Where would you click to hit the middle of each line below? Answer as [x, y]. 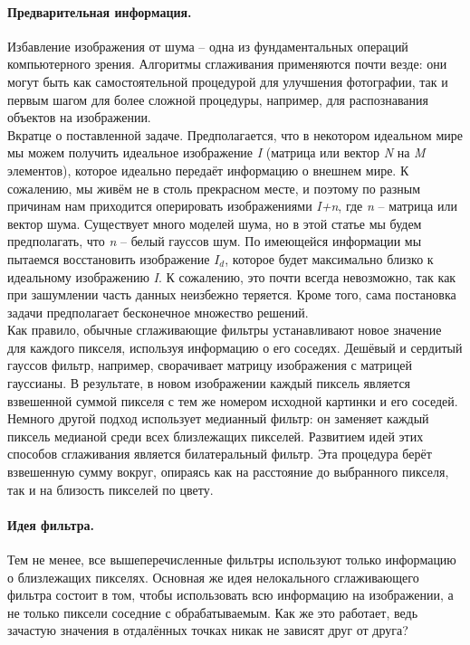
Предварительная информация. [100, 11]
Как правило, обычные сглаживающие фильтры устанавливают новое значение [225, 330]
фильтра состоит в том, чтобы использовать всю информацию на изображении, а [230, 595]
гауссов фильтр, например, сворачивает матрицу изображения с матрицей [210, 365]
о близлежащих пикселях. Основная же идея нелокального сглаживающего [213, 577]
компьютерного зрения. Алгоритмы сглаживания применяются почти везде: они [227, 64]
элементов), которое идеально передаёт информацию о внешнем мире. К [208, 170]
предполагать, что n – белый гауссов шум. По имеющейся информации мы [215, 241]
